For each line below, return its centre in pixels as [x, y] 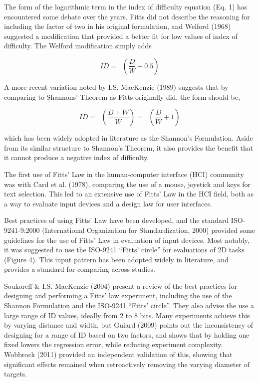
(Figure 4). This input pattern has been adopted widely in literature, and [116, 259]
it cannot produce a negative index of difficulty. [77, 157]
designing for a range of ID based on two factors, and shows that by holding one [127, 334]
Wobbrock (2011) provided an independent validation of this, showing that [118, 354]
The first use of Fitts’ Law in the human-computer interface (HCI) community [124, 174]
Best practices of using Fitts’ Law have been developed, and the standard [117, 220]
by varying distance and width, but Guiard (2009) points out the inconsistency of [129, 325]
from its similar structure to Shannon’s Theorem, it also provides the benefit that [129, 147]
